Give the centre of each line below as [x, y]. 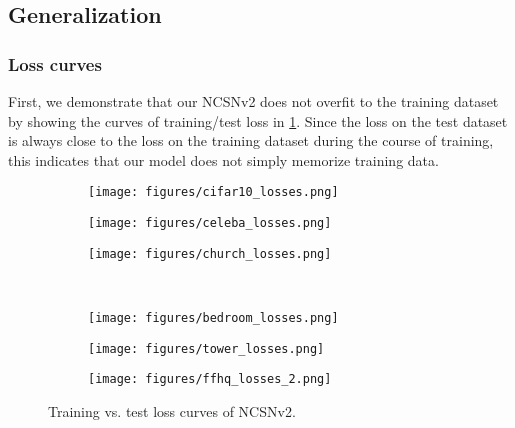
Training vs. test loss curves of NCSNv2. [172, 410]
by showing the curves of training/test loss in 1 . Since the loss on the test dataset [258, 120]
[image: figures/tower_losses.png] [206, 348]
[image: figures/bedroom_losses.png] [213, 317]
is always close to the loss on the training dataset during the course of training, [251, 140]
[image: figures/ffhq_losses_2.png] [210, 379]
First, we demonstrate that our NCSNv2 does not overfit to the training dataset [253, 101]
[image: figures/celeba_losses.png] [210, 223]
